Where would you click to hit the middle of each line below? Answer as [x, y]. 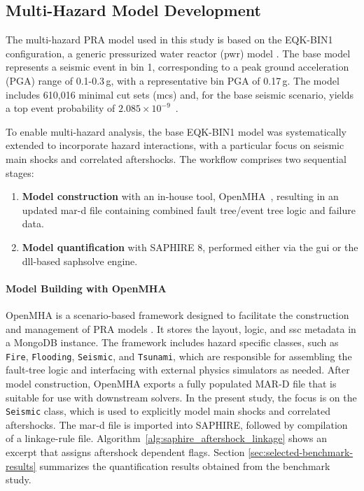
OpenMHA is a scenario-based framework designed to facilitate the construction [177, 314]
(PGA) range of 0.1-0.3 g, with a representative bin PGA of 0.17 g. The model [173, 80]
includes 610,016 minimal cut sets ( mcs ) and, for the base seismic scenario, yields [180, 94]
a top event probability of [61, 108]
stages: [20, 172]
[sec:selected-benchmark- [301, 451]
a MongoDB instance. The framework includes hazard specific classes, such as [172, 342]
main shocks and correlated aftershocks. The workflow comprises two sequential [176, 158]
